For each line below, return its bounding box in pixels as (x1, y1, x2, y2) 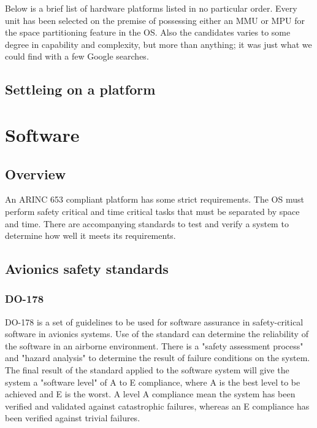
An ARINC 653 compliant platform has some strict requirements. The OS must (5, 193, 304, 206)
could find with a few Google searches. (5, 50, 149, 63)
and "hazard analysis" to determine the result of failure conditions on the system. (5, 351, 310, 364)
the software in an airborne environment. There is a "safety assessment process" (5, 339, 304, 352)
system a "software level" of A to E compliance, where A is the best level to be (5, 375, 300, 388)
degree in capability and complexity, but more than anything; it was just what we (5, 37, 312, 50)
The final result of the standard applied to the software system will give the (5, 364, 289, 376)
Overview (5, 164, 66, 183)
